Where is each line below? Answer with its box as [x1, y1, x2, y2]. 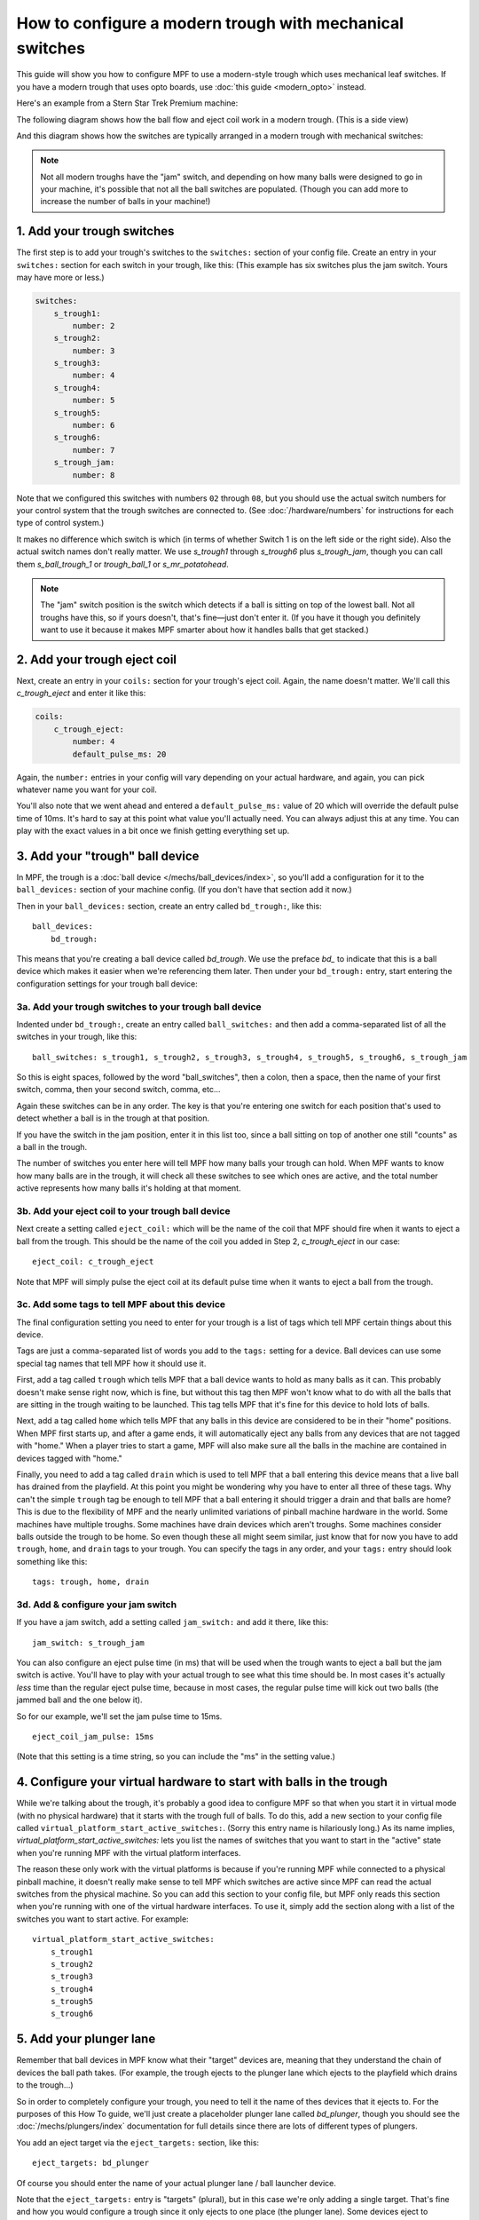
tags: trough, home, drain [32, 1577, 150, 1587]
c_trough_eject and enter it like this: [16, 688, 146, 699]
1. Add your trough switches [16, 224, 175, 239]
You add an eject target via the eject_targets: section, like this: [16, 2137, 260, 2148]
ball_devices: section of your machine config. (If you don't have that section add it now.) [16, 884, 352, 895]
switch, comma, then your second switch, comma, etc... [16, 1084, 221, 1095]
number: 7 [72, 445, 115, 455]
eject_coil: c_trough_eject [32, 1257, 154, 1267]
